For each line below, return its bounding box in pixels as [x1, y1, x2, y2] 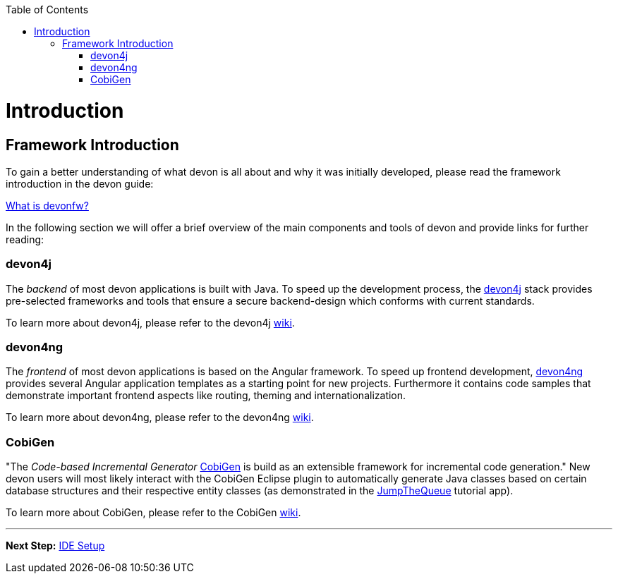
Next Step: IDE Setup [6, 540, 105, 552]
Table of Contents [6, 4, 89, 16]
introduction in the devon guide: [6, 177, 154, 190]
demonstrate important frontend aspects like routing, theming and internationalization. [6, 389, 406, 402]
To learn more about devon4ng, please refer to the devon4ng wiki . [6, 411, 314, 424]
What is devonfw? [6, 199, 89, 212]
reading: [6, 233, 44, 245]
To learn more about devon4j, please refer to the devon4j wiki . [6, 316, 295, 329]
